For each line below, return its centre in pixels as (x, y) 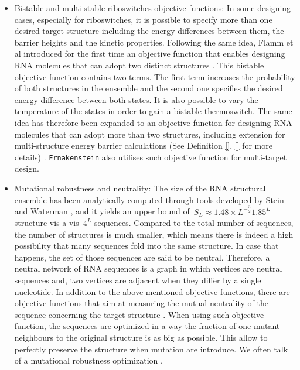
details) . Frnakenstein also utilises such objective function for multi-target (151, 157)
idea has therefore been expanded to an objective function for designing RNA (153, 122)
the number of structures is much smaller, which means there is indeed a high (154, 234)
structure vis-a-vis (47, 223)
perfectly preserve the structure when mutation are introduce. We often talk (151, 349)
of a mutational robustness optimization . (88, 360)
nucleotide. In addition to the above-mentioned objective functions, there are (152, 291)
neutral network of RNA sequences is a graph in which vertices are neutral (148, 268)
